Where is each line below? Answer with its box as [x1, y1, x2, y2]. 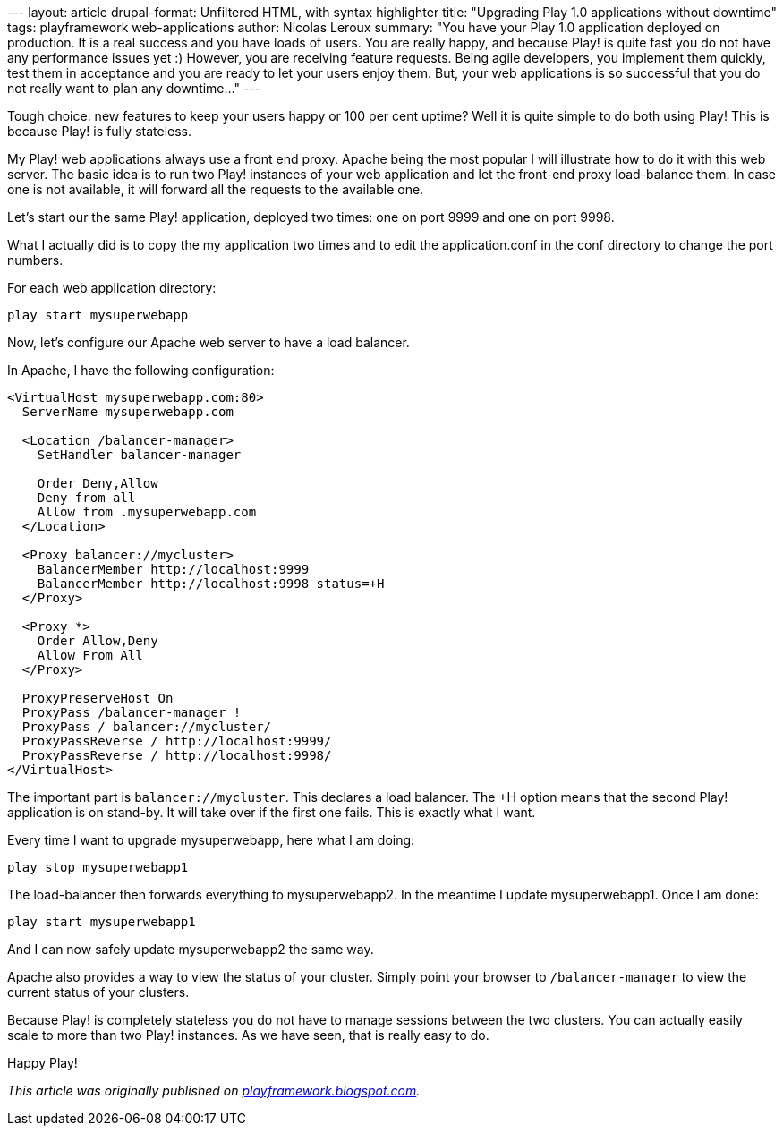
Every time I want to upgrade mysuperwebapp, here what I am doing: [7, 832, 415, 848]
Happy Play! [7, 1055, 78, 1070]
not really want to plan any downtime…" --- [7, 81, 261, 96]
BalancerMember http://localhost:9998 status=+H [37, 576, 385, 591]
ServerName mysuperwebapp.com [21, 405, 234, 419]
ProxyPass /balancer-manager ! [21, 705, 242, 720]
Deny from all [37, 490, 136, 505]
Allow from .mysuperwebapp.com [37, 505, 257, 519]
